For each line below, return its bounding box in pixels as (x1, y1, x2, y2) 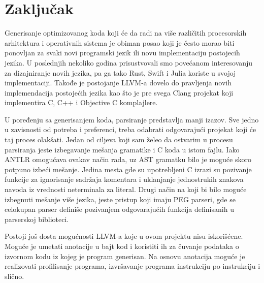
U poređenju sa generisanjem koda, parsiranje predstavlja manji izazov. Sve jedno (5, 114, 259, 124)
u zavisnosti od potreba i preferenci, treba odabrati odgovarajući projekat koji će (5, 124, 256, 135)
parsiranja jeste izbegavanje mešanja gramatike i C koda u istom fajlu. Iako (5, 144, 240, 154)
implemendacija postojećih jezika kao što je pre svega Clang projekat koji (5, 87, 234, 98)
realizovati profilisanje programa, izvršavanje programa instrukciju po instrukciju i (5, 261, 260, 271)
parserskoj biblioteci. (5, 213, 69, 224)
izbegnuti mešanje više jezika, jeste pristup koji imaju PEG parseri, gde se (5, 194, 236, 204)
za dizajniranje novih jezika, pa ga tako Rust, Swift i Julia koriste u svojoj (5, 67, 236, 78)
